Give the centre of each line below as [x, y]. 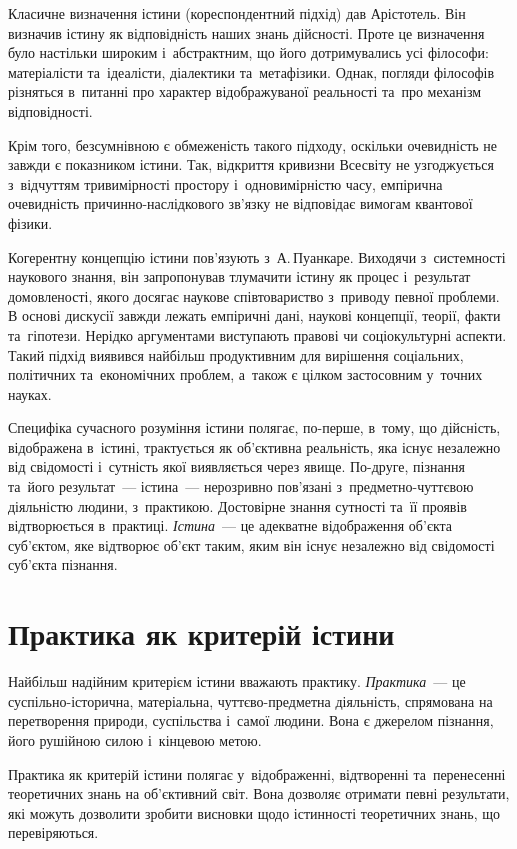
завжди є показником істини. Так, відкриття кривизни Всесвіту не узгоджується [251, 164]
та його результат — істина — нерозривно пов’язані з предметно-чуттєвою [241, 486]
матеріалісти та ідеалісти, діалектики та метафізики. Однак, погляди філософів [251, 71]
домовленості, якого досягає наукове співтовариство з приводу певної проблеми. [254, 295]
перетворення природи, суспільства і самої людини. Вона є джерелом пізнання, [251, 720]
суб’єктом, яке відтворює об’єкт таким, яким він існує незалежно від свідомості [251, 544]
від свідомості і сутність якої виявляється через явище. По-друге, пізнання [237, 466]
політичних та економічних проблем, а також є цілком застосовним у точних [245, 374]
